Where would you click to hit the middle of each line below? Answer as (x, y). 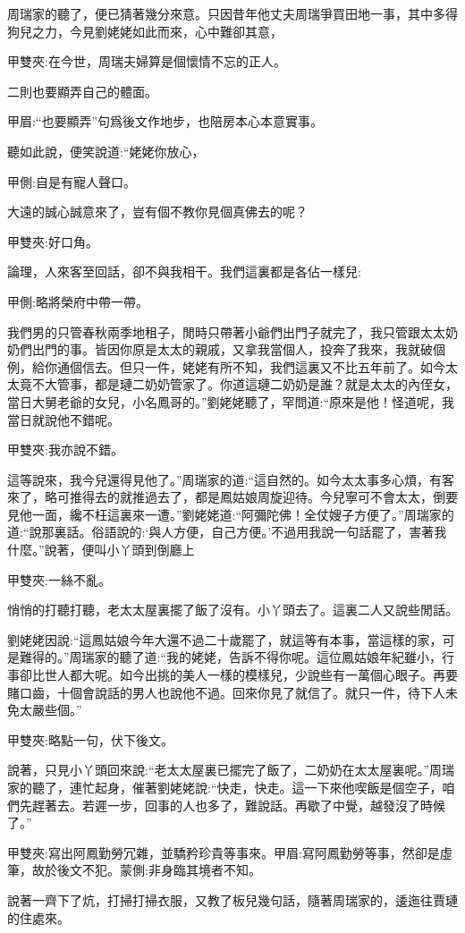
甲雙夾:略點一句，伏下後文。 (90, 739)
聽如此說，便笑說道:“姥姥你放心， (106, 151)
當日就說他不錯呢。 (63, 419)
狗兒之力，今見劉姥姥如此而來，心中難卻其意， (145, 31)
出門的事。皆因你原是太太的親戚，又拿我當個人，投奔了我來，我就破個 (238, 349)
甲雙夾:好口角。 (53, 241)
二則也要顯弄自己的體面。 (82, 91)
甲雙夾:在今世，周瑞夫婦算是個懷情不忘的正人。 (147, 61)
